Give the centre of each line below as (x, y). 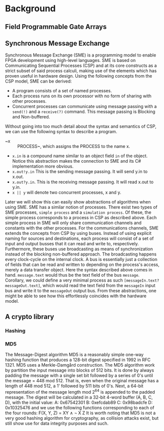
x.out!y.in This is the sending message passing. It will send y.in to (80, 172)
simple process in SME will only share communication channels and (73, 223)
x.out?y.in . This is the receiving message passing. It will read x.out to (83, 182)
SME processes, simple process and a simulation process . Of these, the (78, 212)
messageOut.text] (23, 286)
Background (30, 9)
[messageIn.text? (142, 281)
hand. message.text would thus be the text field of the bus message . (72, 275)
